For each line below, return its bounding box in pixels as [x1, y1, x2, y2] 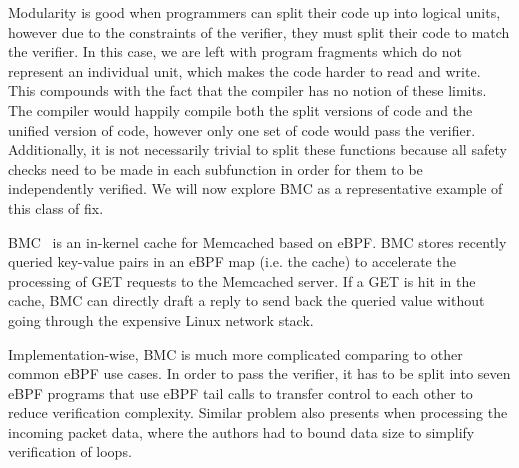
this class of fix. [8, 197, 104, 218]
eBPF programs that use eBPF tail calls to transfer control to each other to [8, 382, 473, 403]
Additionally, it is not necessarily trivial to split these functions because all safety [8, 139, 507, 160]
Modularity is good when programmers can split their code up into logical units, [8, 2, 501, 22]
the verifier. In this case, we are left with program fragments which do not [8, 41, 462, 62]
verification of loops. [8, 441, 132, 462]
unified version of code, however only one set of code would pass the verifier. [8, 119, 476, 140]
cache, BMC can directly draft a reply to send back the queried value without [8, 290, 485, 311]
